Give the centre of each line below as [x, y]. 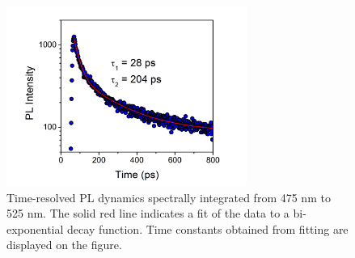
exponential [35, 228]
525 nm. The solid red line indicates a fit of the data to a [148, 213]
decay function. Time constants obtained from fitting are [208, 228]
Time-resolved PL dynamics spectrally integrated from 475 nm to [169, 197]
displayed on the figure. [64, 245]
